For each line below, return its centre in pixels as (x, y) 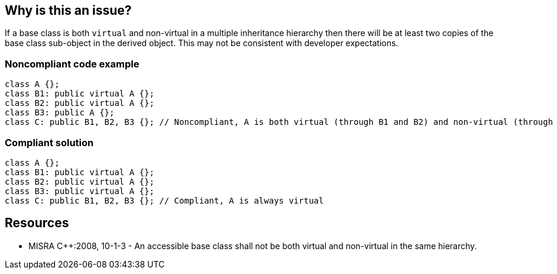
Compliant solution (49, 142)
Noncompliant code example (72, 64)
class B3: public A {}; (60, 113)
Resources (37, 223)
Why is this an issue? (68, 10)
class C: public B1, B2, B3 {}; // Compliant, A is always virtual (164, 200)
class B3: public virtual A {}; (80, 191)
